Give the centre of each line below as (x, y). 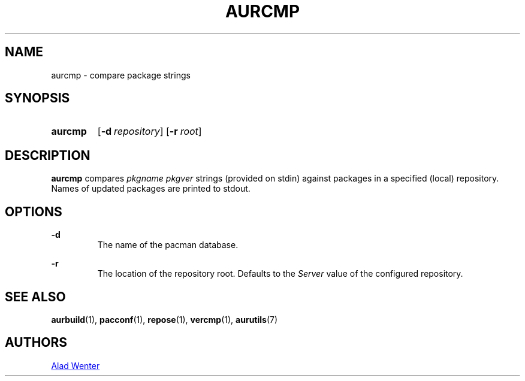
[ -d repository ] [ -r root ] (150, 131)
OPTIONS (34, 211)
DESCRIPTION (48, 155)
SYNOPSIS (37, 98)
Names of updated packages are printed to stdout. (151, 189)
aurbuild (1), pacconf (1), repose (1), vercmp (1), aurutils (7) (165, 319)
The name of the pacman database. (168, 245)
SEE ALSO (35, 297)
